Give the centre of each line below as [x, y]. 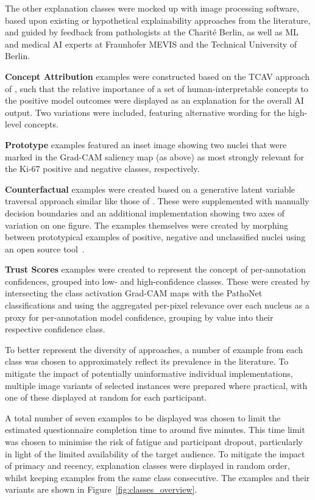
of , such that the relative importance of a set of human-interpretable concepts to [157, 88]
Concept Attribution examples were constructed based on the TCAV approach [157, 76]
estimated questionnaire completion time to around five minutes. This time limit [155, 430]
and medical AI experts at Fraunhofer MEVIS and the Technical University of [151, 44]
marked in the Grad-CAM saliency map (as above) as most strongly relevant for [155, 156]
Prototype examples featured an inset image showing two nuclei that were [146, 144]
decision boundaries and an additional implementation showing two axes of [145, 212]
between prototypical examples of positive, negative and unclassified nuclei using [155, 237]
